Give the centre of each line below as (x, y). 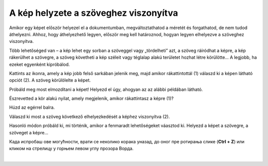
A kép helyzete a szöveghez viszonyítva (94, 13)
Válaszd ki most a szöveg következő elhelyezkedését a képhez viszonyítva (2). (90, 117)
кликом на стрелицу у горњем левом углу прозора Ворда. (71, 149)
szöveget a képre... (29, 132)
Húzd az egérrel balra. (32, 107)
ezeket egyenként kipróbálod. (39, 64)
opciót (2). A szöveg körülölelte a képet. (50, 80)
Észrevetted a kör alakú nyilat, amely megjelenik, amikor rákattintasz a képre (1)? (91, 98)
